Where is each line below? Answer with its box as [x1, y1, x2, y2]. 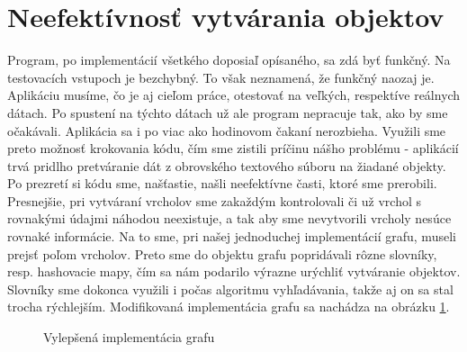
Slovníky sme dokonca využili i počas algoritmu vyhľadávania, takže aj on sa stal [7, 279, 454, 298]
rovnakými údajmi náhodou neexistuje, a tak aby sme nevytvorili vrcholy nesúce [7, 209, 452, 228]
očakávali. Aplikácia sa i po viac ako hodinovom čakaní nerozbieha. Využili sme [7, 121, 446, 140]
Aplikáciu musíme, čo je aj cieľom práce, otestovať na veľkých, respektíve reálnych [7, 86, 461, 104]
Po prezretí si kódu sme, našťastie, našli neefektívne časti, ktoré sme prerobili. [7, 174, 437, 193]
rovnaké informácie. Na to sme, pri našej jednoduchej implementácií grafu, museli [7, 227, 456, 246]
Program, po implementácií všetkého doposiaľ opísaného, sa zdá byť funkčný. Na [7, 50, 451, 69]
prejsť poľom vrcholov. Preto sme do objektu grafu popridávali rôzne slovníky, [7, 244, 437, 263]
